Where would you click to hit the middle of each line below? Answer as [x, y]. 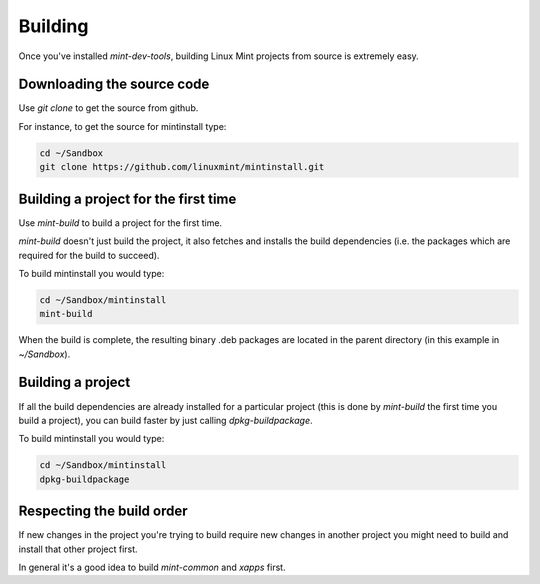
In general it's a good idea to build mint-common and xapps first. [152, 567]
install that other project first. [78, 549]
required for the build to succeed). [89, 255]
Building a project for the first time [127, 198]
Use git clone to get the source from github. [108, 108]
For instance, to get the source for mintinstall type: [122, 126]
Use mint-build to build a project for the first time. [120, 222]
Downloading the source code [114, 84]
